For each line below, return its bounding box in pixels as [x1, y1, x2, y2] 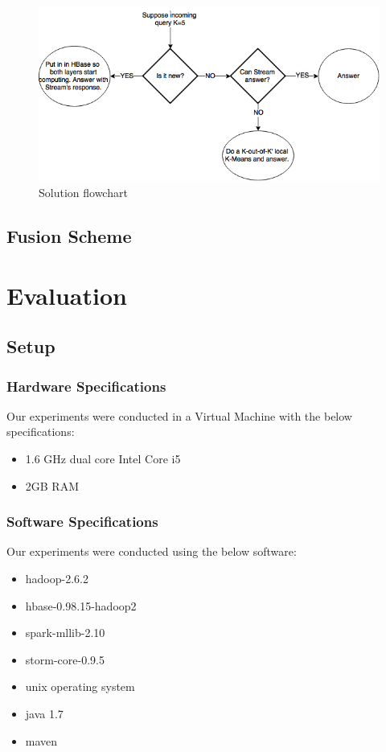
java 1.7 [25, 705, 64, 721]
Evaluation [6, 278, 127, 311]
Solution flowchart [39, 184, 128, 201]
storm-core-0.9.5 [25, 651, 105, 668]
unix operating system [25, 678, 135, 695]
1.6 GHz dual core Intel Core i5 [25, 450, 181, 466]
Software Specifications [6, 512, 158, 532]
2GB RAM [25, 477, 80, 494]
